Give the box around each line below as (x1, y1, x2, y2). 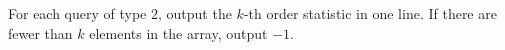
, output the (158, 3, 232, 23)
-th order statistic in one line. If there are (243, 3, 497, 23)
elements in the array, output (89, 22, 268, 43)
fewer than (8, 22, 73, 43)
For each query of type (8, 3, 147, 23)
